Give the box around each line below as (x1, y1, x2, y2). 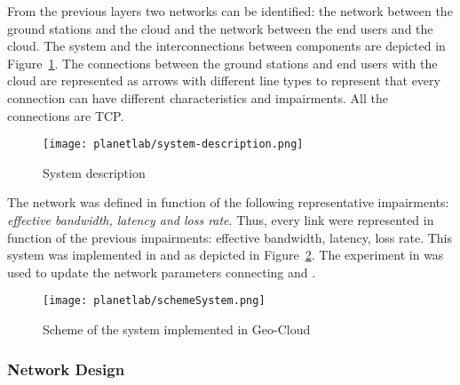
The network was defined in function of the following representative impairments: (7, 193, 449, 212)
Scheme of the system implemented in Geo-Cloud (43, 320, 311, 339)
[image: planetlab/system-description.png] (43, 138, 304, 151)
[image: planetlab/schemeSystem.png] (43, 294, 266, 308)
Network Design (7, 357, 125, 380)
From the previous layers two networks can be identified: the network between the (7, 2, 453, 20)
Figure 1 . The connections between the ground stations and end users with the (7, 53, 438, 72)
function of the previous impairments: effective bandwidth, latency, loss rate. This (7, 228, 453, 246)
